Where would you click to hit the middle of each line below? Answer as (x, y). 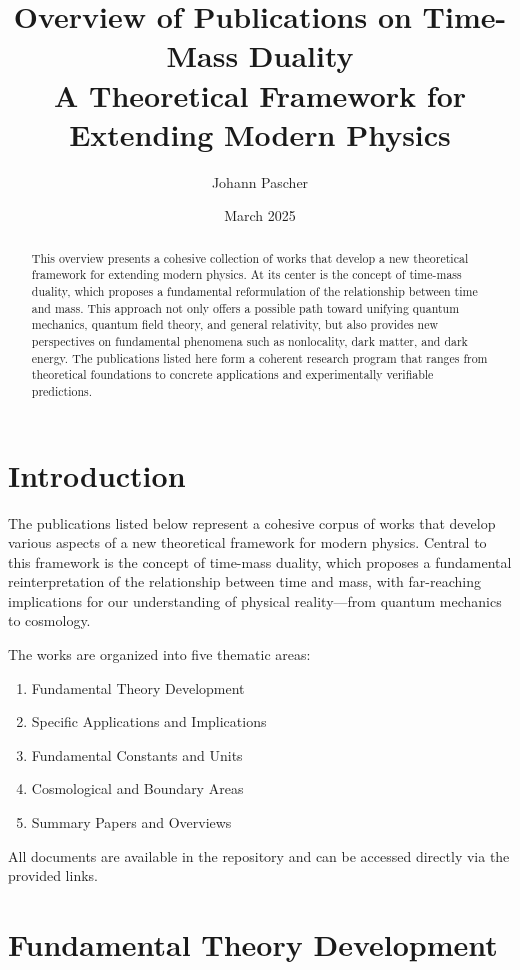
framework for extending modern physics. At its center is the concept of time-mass (246, 274)
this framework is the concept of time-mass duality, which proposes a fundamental (260, 561)
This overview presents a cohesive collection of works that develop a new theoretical (250, 257)
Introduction (97, 474)
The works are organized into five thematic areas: (159, 654)
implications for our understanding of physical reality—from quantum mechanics (255, 600)
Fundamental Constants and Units (137, 754)
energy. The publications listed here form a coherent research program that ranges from (259, 357)
